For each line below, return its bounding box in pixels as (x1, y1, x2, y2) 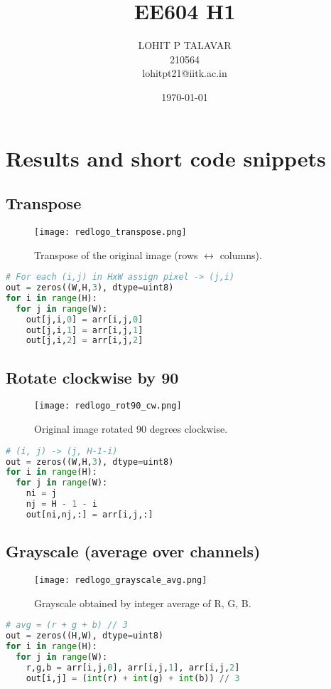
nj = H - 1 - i (26, 499, 97, 510)
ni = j (26, 488, 57, 499)
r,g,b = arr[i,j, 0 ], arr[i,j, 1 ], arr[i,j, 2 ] (26, 662, 240, 673)
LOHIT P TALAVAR (138, 38, 232, 53)
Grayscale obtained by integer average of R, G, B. (34, 595, 251, 610)
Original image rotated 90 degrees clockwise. (34, 421, 228, 436)
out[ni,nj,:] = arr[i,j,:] (26, 509, 153, 520)
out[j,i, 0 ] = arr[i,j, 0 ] (26, 314, 143, 325)
